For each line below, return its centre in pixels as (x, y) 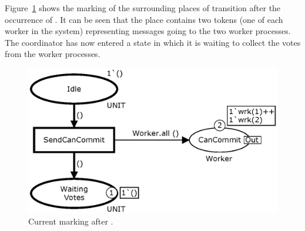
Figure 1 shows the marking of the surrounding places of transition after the (143, 8)
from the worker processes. (53, 54)
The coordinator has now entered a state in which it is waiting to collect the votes (153, 42)
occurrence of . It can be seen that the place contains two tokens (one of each (144, 19)
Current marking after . (71, 221)
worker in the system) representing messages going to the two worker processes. (148, 31)
